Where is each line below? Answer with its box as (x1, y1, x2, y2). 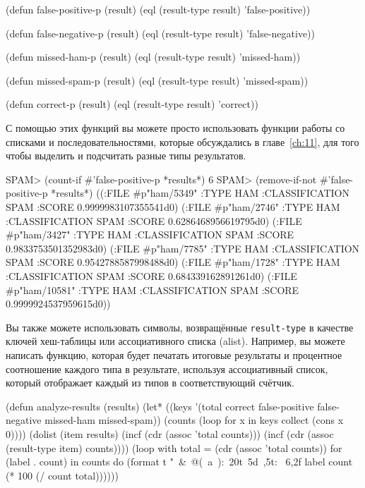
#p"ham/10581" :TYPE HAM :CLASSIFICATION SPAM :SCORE (6, 282, 299, 297)
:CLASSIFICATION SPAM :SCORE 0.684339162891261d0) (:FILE (6, 268, 297, 283)
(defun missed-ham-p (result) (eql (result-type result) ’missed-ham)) (6, 49, 301, 64)
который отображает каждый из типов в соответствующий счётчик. (6, 375, 294, 390)
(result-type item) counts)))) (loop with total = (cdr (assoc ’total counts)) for (6, 440, 342, 455)
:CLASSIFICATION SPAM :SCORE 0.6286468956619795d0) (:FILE (6, 213, 302, 228)
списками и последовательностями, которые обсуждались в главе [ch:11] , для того (6, 134, 359, 149)
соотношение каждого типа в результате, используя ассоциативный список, (6, 361, 328, 376)
